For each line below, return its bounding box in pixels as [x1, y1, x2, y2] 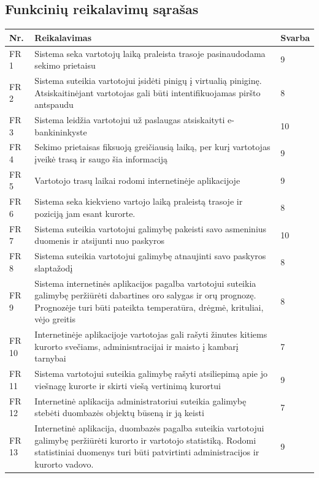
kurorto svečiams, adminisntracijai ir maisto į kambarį [34, 340, 239, 352]
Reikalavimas [34, 31, 92, 44]
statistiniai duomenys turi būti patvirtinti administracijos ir [34, 446, 259, 458]
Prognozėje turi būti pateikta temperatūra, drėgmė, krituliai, [34, 300, 264, 313]
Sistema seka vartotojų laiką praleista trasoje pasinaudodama [34, 47, 266, 59]
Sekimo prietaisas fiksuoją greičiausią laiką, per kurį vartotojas [34, 140, 271, 153]
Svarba [280, 31, 310, 44]
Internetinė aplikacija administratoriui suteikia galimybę [34, 394, 247, 407]
